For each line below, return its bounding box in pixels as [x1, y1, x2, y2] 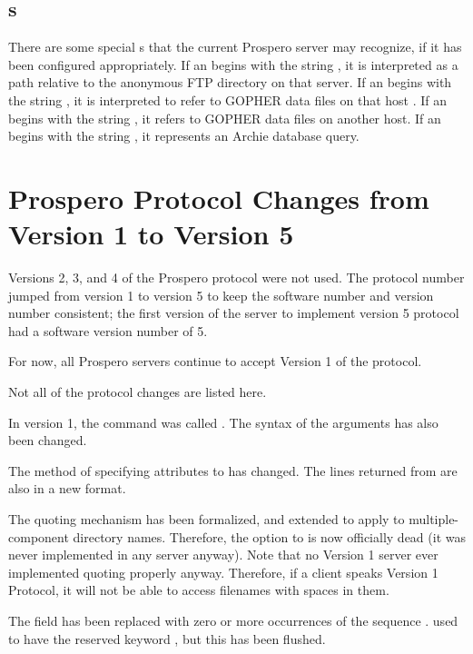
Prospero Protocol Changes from [8, 179, 429, 216]
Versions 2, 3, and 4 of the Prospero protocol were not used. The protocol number [8, 268, 465, 287]
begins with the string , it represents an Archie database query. [8, 126, 360, 145]
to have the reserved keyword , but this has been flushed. [8, 629, 326, 648]
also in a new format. [8, 479, 126, 498]
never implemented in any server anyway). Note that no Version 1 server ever [8, 545, 439, 564]
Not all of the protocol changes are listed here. [8, 382, 267, 401]
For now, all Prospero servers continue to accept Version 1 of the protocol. [8, 352, 422, 371]
